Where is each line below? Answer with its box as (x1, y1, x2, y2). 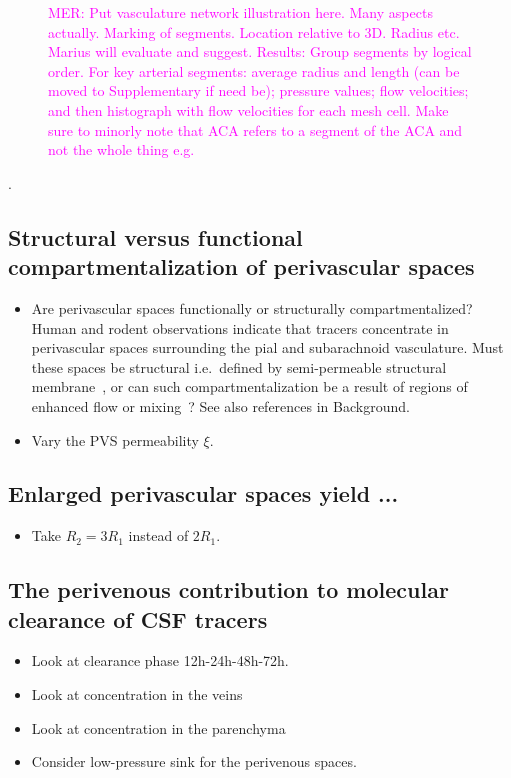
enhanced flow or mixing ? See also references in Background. (31, 395, 410, 416)
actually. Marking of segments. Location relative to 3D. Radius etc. (48, 21, 460, 42)
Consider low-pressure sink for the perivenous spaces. (31, 751, 357, 772)
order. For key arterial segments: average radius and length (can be (48, 60, 460, 81)
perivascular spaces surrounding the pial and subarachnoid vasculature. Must (31, 337, 504, 358)
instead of (128, 525, 189, 546)
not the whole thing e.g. (48, 139, 195, 160)
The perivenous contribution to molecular (8, 574, 449, 605)
